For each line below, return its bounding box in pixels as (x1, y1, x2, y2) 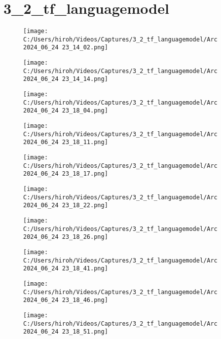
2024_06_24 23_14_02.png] (23, 44, 108, 51)
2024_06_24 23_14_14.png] (23, 75, 108, 83)
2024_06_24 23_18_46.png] (23, 297, 108, 304)
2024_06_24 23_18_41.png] (23, 265, 108, 272)
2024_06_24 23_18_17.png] (23, 170, 108, 178)
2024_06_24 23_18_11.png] (23, 139, 108, 146)
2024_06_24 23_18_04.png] (23, 107, 108, 114)
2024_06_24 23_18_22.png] (23, 202, 108, 209)
